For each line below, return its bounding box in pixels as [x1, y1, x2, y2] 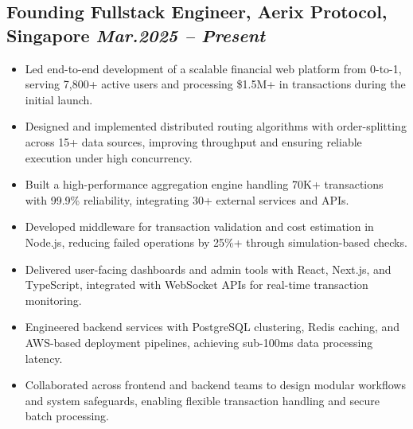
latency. [25, 349, 63, 366]
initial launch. [25, 91, 93, 107]
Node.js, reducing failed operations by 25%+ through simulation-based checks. [25, 233, 407, 250]
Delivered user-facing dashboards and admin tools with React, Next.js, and [25, 260, 392, 277]
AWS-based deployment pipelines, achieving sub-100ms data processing [25, 333, 373, 350]
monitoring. [25, 291, 82, 308]
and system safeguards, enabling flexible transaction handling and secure [25, 392, 380, 408]
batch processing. [25, 408, 109, 424]
